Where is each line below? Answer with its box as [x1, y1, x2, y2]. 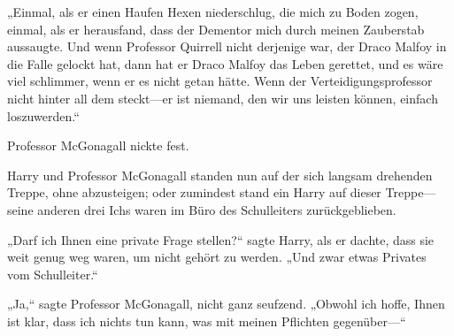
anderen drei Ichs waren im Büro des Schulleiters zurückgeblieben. [37, 200, 396, 218]
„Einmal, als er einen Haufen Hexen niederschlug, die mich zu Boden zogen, [7, 3, 419, 20]
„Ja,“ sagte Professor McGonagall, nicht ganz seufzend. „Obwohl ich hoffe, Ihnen [7, 294, 445, 313]
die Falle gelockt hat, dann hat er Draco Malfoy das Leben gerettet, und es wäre [7, 54, 443, 73]
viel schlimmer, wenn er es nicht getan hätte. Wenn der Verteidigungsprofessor [7, 72, 433, 90]
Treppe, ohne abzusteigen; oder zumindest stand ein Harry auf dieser [7, 183, 381, 202]
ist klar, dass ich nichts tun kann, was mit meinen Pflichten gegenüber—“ [7, 311, 406, 330]
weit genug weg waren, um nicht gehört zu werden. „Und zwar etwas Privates [7, 248, 427, 266]
